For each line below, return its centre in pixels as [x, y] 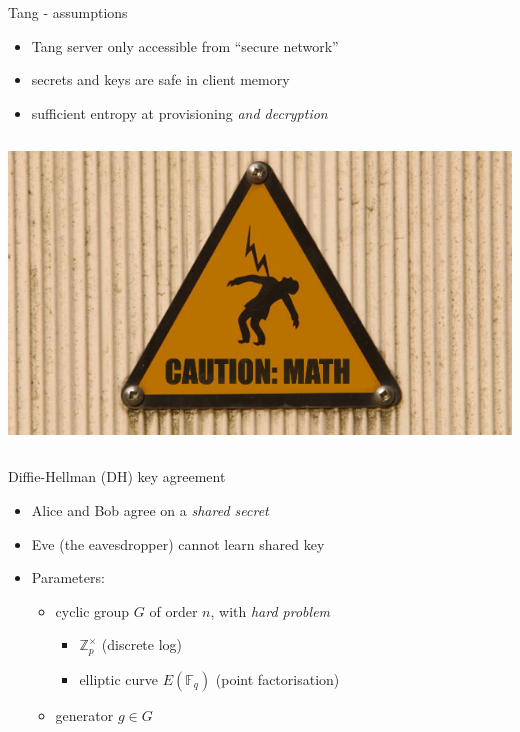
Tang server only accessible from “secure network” [185, 45]
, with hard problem [270, 610]
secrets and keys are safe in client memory [160, 79]
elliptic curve [118, 678]
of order [173, 610]
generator [84, 714]
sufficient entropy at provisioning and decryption [179, 112]
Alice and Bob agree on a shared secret [150, 510]
